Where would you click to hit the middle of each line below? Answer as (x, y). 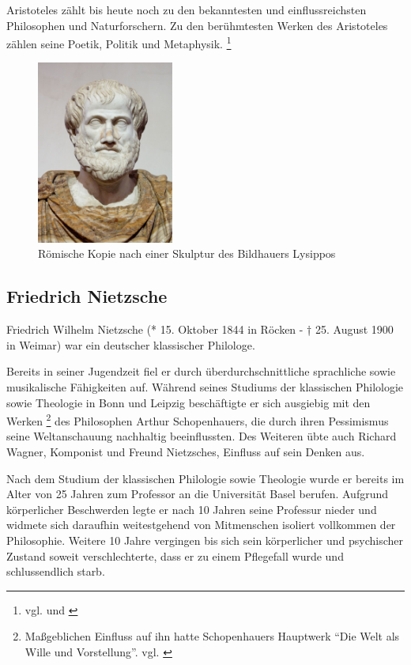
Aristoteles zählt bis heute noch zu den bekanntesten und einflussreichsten (187, 9)
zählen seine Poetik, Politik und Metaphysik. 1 (119, 42)
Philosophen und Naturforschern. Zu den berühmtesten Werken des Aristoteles (197, 25)
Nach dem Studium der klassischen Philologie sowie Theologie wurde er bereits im (205, 478)
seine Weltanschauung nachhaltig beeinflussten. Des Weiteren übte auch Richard (202, 436)
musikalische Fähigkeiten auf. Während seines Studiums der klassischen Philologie (205, 386)
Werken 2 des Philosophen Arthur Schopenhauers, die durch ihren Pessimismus (198, 419)
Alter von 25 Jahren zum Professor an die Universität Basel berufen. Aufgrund (198, 494)
